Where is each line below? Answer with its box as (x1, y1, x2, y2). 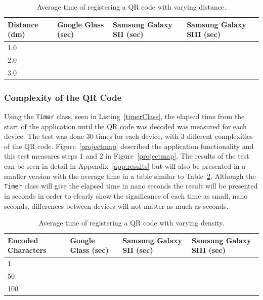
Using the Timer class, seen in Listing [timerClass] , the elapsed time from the (4, 111, 245, 122)
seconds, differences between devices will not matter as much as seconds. (4, 200, 229, 211)
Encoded (8, 235, 38, 245)
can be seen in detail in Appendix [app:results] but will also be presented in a (4, 161, 246, 171)
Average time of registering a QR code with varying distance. (36, 2, 227, 12)
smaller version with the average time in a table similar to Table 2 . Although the (4, 170, 256, 181)
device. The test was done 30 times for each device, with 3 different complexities (4, 131, 253, 141)
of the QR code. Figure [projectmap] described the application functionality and (4, 140, 254, 151)
